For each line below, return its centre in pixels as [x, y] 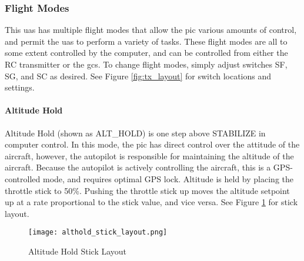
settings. [20, 87]
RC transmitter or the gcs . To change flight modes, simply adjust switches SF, [146, 64]
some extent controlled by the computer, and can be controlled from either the [146, 53]
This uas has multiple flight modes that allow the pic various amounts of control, [151, 30]
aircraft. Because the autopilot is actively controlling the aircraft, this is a [138, 167]
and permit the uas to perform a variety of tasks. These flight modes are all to [146, 41]
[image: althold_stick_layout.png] [98, 232]
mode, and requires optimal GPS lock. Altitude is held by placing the [168, 178]
